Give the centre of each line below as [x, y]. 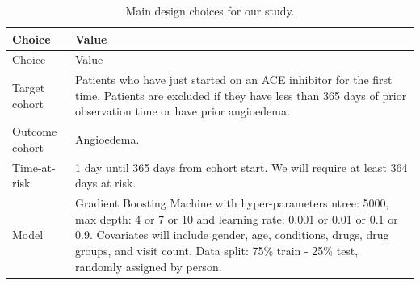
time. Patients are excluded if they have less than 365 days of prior [241, 95]
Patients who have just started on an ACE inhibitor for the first [234, 80]
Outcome [35, 131]
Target [29, 88]
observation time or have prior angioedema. [183, 111]
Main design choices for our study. [210, 10]
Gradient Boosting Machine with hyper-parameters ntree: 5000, [232, 203]
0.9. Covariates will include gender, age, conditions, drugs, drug [232, 235]
